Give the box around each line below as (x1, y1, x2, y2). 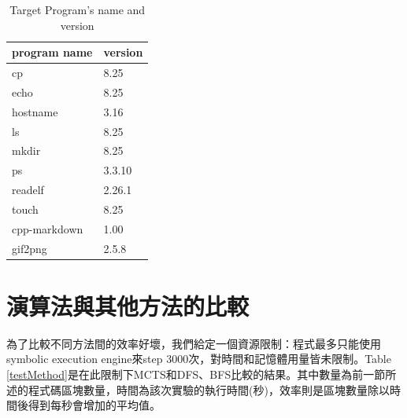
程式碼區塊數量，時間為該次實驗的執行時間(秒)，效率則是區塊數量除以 (28, 381, 390, 398)
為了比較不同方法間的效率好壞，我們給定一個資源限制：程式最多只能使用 (6, 335, 381, 351)
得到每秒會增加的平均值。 (28, 397, 161, 413)
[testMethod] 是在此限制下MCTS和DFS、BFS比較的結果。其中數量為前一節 (6, 366, 386, 383)
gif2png (12, 240, 47, 256)
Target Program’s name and (9, 2, 146, 17)
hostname (12, 103, 58, 119)
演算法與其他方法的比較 (6, 289, 250, 321)
